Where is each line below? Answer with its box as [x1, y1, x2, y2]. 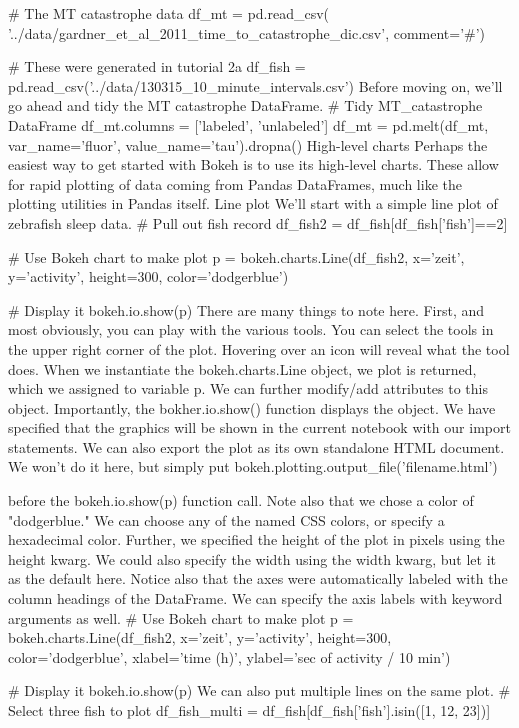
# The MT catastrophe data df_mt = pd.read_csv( [8, 3, 330, 23]
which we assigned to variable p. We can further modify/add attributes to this [8, 378, 488, 399]
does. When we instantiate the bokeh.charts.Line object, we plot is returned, [8, 358, 477, 379]
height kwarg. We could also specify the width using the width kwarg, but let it [8, 548, 496, 569]
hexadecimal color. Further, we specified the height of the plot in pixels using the [8, 529, 505, 550]
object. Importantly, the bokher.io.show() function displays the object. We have [8, 397, 496, 418]
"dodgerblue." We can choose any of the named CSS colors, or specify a [8, 509, 445, 530]
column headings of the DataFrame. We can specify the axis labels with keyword [8, 588, 503, 609]
